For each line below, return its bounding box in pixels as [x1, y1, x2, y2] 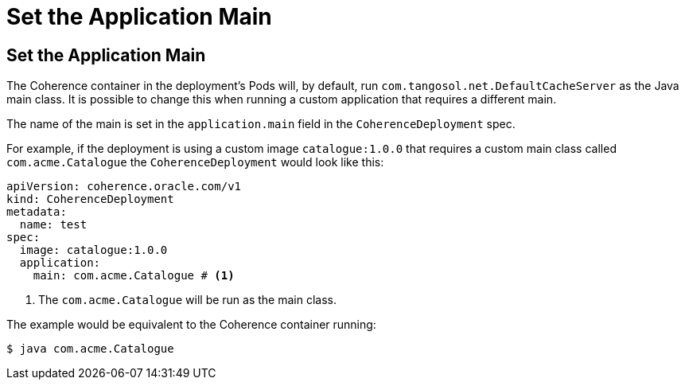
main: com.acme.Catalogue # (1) [33, 269, 235, 283]
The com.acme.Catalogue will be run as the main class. [38, 293, 337, 307]
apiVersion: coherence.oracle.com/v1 [6, 180, 242, 193]
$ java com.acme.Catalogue [6, 342, 174, 356]
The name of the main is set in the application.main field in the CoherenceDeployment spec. [6, 117, 516, 131]
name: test [19, 218, 88, 232]
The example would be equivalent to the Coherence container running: [6, 318, 376, 332]
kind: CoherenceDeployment [6, 193, 174, 206]
